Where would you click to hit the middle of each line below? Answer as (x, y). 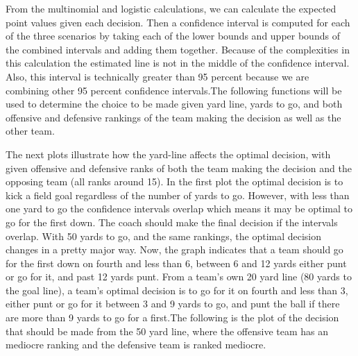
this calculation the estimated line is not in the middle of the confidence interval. (178, 63)
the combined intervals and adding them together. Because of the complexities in (178, 49)
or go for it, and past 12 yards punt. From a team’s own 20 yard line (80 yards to (179, 277)
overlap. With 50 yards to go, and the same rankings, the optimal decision (164, 236)
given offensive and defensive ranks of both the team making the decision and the (179, 168)
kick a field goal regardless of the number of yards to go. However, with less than (178, 195)
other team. (30, 131)
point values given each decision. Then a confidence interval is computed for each (178, 22)
